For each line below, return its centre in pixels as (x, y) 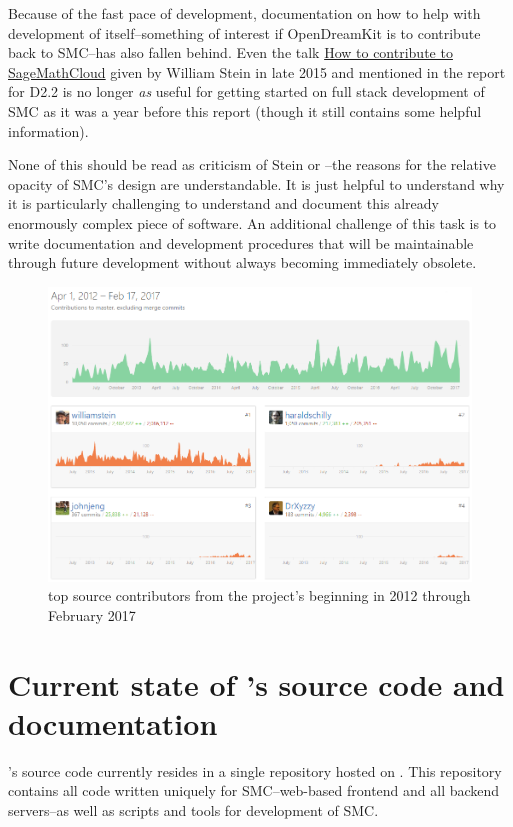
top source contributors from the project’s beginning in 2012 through (259, 595)
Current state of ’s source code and (256, 683)
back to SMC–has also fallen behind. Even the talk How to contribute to (230, 52)
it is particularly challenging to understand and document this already (223, 203)
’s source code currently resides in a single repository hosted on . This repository (255, 770)
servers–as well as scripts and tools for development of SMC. (193, 810)
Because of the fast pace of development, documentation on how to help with (244, 13)
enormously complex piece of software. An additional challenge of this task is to (252, 222)
